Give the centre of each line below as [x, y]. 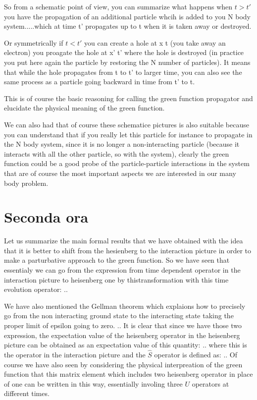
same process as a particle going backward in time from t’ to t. [100, 82]
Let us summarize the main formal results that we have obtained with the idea [124, 241]
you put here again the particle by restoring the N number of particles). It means [127, 62]
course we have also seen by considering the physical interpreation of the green [123, 364]
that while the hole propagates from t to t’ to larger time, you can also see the [123, 72]
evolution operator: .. [36, 289]
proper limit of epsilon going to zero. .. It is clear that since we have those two [123, 325]
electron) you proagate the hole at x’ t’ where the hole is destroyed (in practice [124, 52]
